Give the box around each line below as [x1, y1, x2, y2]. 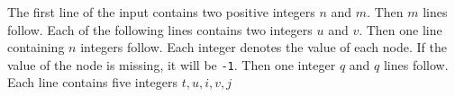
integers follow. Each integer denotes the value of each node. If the [80, 38, 447, 57]
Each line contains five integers [7, 73, 177, 92]
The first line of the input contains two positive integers [7, 3, 315, 21]
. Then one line [359, 20, 442, 39]
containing [7, 38, 65, 57]
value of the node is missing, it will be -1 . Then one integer [7, 55, 336, 74]
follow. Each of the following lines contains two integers [7, 20, 313, 39]
